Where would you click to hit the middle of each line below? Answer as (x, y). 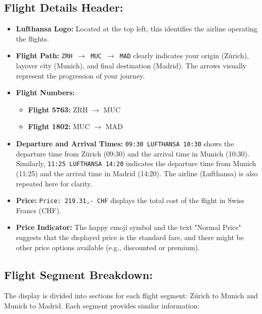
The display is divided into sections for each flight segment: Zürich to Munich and (131, 296)
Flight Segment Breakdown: (78, 274)
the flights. (32, 38)
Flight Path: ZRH (44, 55)
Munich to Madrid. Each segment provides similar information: (102, 305)
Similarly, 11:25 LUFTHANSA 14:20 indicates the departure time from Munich (136, 163)
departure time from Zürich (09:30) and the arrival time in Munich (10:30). (133, 153)
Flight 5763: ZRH (58, 109)
